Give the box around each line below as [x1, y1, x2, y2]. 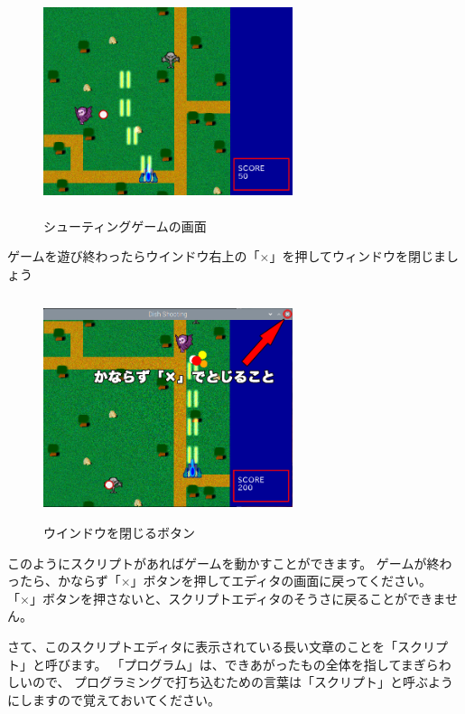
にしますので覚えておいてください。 [7, 690, 221, 709]
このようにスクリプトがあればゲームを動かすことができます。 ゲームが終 [7, 553, 440, 572]
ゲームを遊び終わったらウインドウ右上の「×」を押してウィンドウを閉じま [7, 247, 447, 266]
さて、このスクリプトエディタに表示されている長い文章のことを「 [7, 636, 397, 655]
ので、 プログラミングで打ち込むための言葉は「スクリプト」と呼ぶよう [32, 672, 454, 691]
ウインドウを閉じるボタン [43, 522, 195, 541]
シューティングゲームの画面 [43, 216, 207, 235]
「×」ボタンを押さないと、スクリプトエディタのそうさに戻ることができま [7, 588, 445, 607]
